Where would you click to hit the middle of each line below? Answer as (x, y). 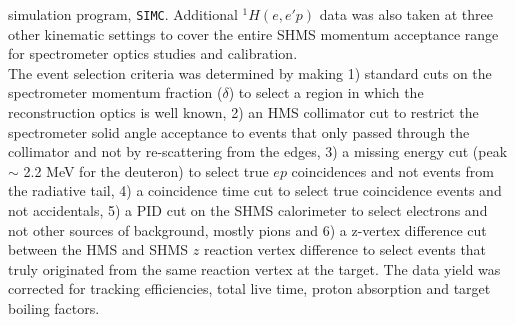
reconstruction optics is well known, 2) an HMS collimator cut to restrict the (243, 112)
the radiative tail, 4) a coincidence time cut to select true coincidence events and (255, 190)
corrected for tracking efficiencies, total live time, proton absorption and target (249, 288)
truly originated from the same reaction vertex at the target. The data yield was (254, 268)
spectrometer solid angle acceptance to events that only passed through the (239, 131)
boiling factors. (54, 307)
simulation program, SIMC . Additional (123, 14)
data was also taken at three (406, 14)
